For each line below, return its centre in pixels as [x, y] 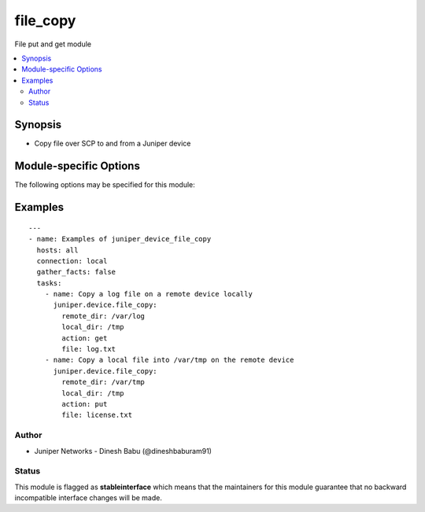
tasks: [49, 283]
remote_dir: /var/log [103, 316]
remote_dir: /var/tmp [103, 382]
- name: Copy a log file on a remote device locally [149, 294]
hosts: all [57, 250]
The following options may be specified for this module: [105, 185]
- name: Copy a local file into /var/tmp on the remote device [169, 360]
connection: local [72, 261]
